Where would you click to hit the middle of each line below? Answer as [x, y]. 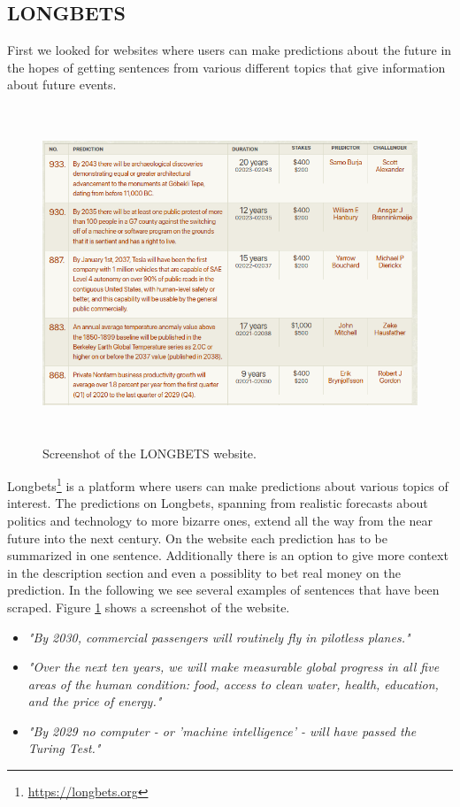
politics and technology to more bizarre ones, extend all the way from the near [220, 520]
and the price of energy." [95, 701]
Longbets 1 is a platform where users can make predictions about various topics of [228, 484]
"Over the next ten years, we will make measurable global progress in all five [234, 667]
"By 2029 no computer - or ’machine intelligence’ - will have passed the [222, 730]
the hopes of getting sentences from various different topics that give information [226, 67]
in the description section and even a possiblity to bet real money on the [204, 572]
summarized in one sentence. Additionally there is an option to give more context [228, 555]
